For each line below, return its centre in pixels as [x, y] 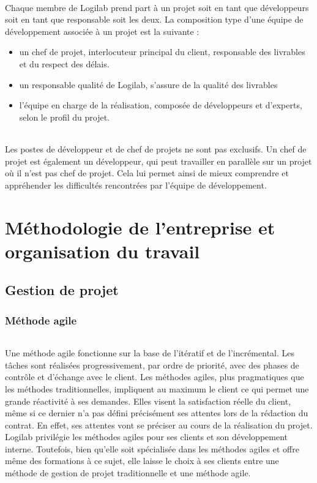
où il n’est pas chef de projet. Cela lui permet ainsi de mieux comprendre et [147, 173]
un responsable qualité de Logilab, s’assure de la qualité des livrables [148, 84]
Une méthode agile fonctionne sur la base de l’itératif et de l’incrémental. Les [150, 353]
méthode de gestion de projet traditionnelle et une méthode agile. [128, 473]
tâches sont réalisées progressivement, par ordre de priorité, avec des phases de [152, 365]
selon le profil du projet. [64, 117]
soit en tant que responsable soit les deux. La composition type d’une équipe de [154, 19]
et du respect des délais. [64, 63]
